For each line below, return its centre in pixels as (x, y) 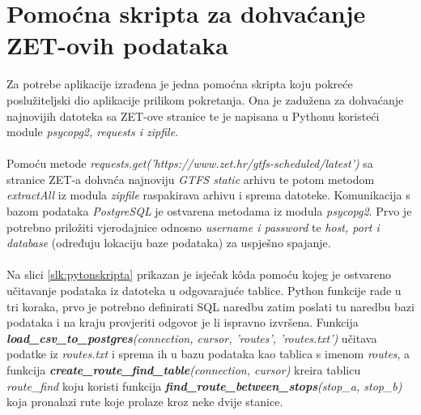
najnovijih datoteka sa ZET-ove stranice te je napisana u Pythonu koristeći (193, 116)
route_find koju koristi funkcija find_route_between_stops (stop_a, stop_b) (204, 385)
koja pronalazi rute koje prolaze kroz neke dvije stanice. (145, 402)
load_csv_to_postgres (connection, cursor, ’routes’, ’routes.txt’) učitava (192, 338)
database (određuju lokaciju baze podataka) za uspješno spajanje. (169, 243)
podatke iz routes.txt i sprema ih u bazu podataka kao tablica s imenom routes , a (208, 354)
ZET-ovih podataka (117, 45)
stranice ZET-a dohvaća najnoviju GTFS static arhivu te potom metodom (191, 179)
